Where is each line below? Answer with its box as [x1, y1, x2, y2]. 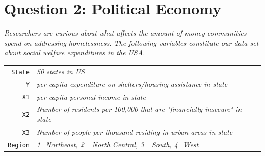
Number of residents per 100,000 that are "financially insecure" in [36, 104, 242, 114]
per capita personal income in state [36, 91, 146, 102]
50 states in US [36, 66, 85, 76]
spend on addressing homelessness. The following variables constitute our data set [4, 37, 259, 48]
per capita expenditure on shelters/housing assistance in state [36, 78, 228, 89]
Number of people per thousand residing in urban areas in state [36, 126, 233, 137]
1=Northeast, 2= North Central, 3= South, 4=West [36, 139, 199, 149]
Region [8, 141, 30, 149]
